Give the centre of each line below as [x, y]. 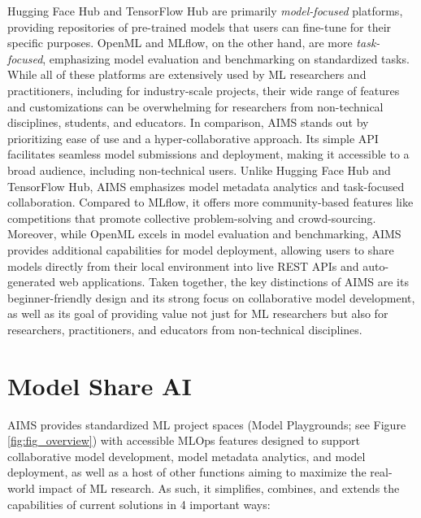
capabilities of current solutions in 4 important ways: [139, 504]
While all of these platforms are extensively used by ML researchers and [187, 74]
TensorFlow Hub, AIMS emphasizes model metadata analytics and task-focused [206, 186]
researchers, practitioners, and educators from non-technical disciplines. [185, 329]
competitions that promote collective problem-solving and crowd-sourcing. [192, 218]
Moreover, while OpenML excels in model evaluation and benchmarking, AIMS [204, 234]
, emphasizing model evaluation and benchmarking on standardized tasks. [226, 58]
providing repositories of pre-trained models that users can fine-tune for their [200, 26]
